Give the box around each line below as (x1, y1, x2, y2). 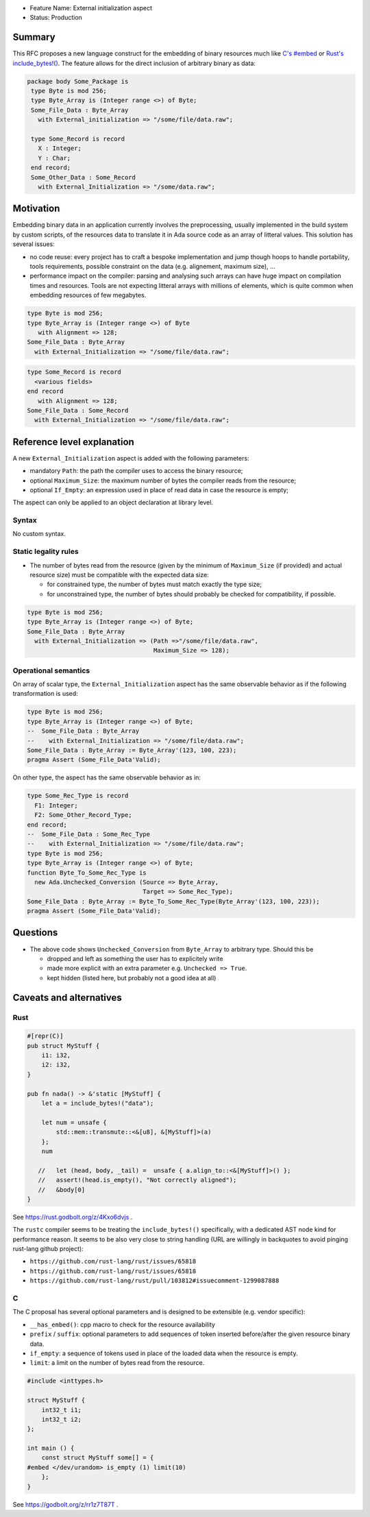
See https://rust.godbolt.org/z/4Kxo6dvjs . (12, 1213, 133, 1221)
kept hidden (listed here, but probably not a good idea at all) (47, 973, 217, 982)
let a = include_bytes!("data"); (41, 1100, 154, 1107)
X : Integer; (38, 145, 82, 152)
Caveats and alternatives (12, 991, 123, 1004)
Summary (12, 32, 56, 43)
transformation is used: (12, 690, 78, 698)
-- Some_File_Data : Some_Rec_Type (27, 830, 151, 838)
